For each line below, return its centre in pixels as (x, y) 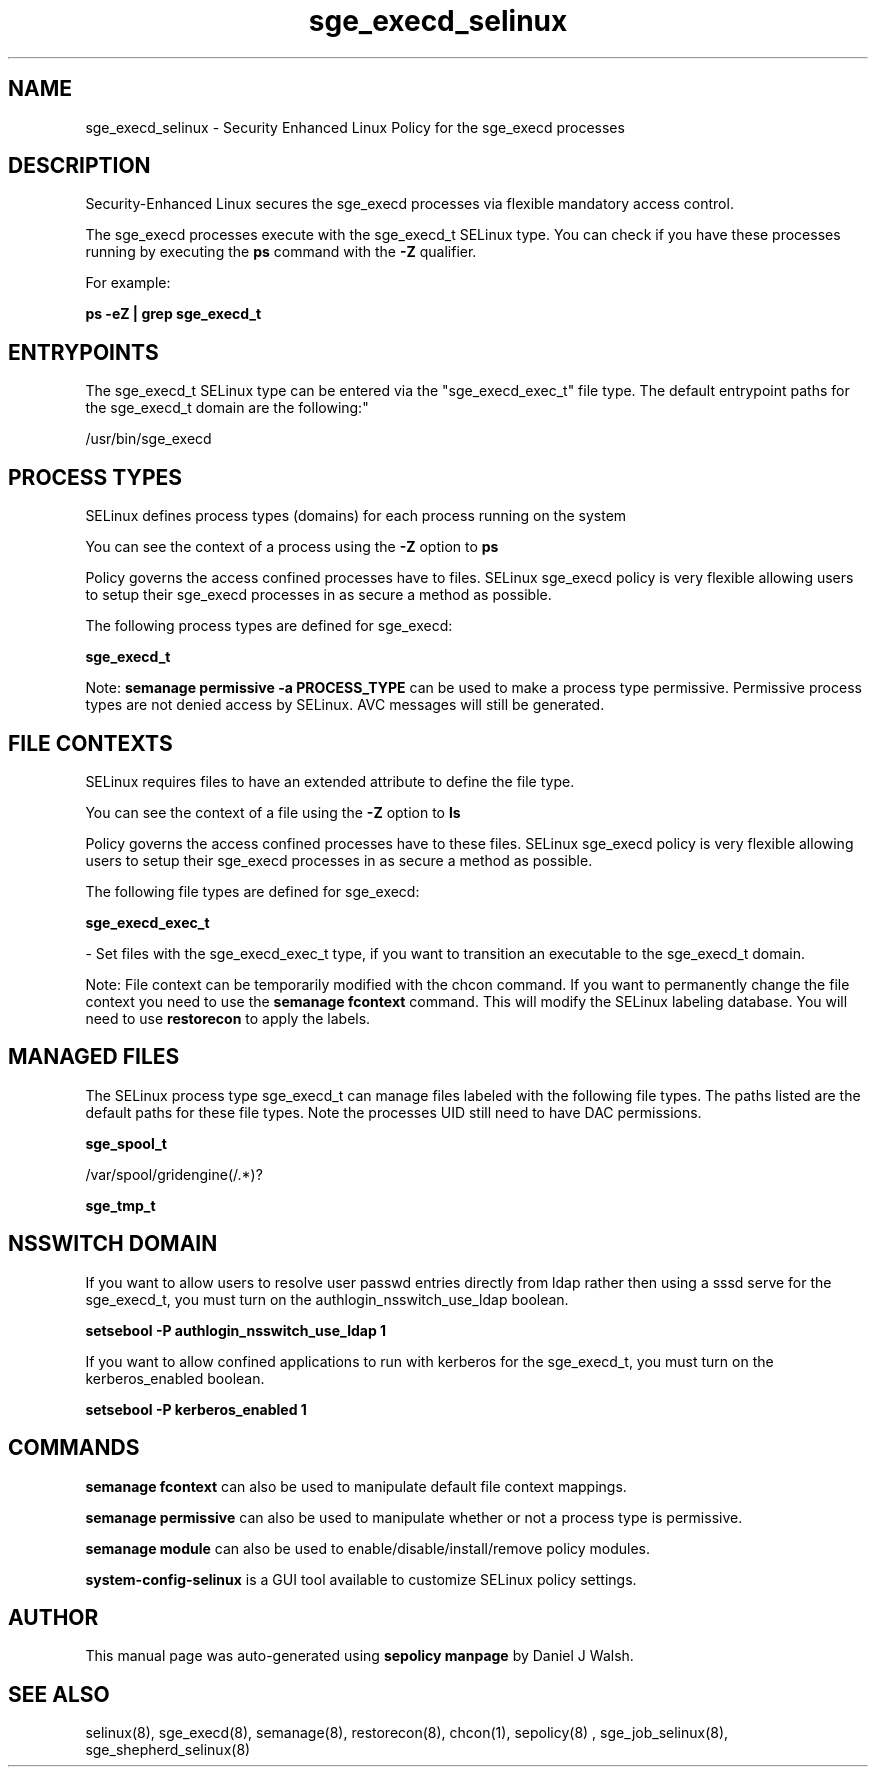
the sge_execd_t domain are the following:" (227, 408)
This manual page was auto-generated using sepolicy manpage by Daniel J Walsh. (359, 1656)
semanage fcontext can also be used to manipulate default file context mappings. (356, 1486)
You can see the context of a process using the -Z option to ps (292, 547)
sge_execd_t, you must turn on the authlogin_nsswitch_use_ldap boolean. (327, 1299)
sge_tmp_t (120, 1205)
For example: (128, 283)
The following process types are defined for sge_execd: (269, 626)
